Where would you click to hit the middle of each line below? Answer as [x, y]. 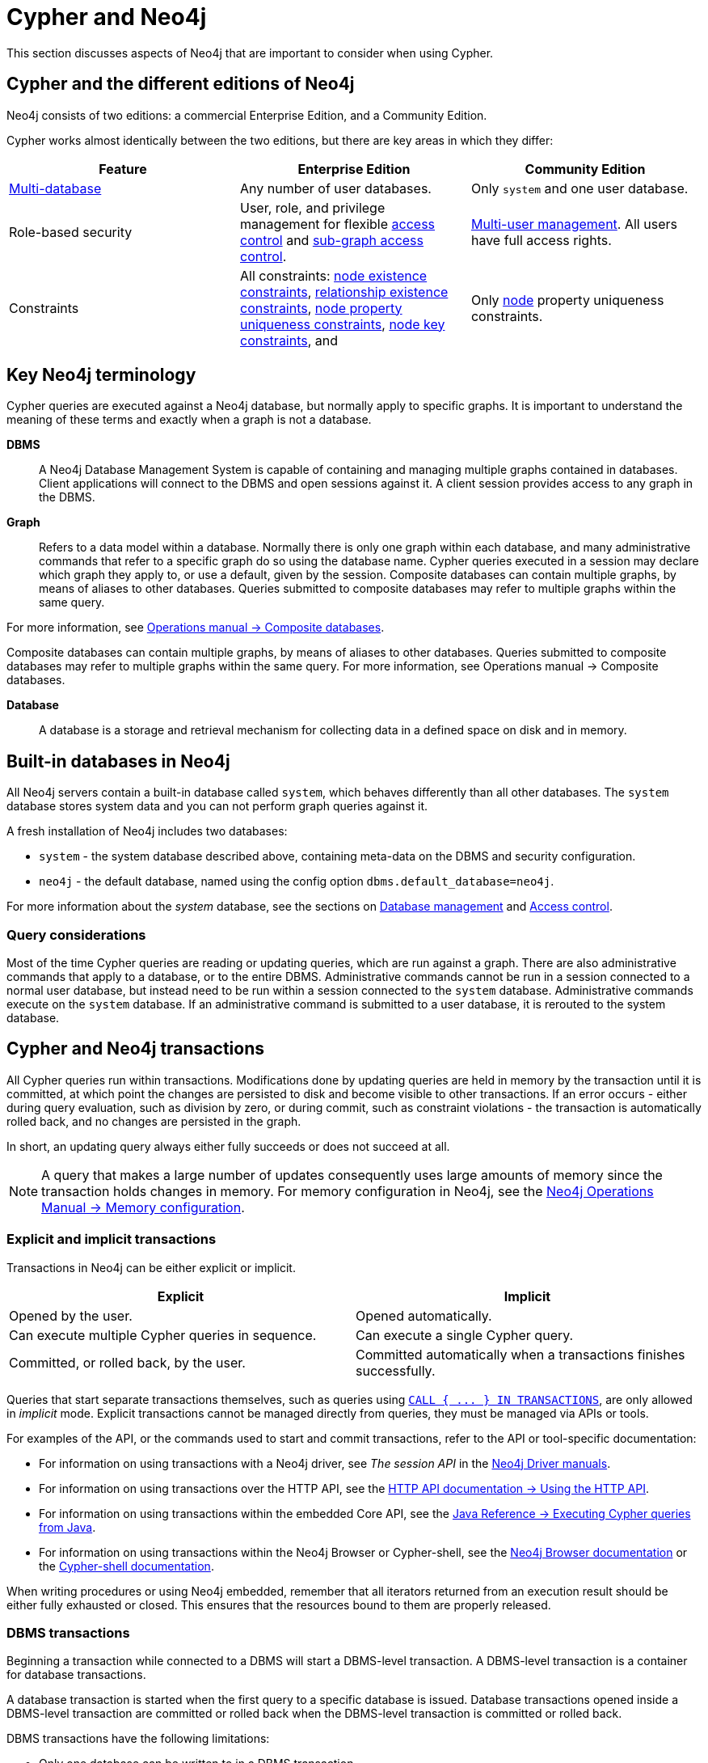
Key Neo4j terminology [101, 375]
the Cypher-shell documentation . [126, 1566]
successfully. [396, 1370]
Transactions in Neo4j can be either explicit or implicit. [151, 1267]
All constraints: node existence [333, 275]
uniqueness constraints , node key [342, 324]
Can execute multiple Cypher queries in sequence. [163, 1335]
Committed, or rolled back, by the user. [127, 1362]
